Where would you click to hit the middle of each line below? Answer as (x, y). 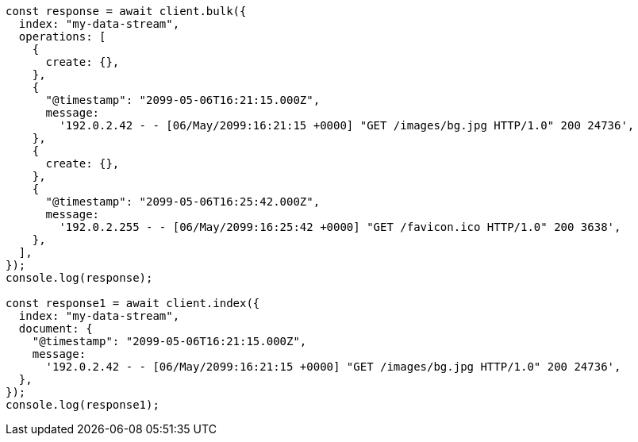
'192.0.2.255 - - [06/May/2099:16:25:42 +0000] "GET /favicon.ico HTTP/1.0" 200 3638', (340, 227)
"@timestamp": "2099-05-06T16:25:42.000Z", (183, 202)
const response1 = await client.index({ (133, 303)
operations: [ (62, 37)
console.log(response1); (83, 405)
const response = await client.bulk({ (126, 11)
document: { (56, 329)
